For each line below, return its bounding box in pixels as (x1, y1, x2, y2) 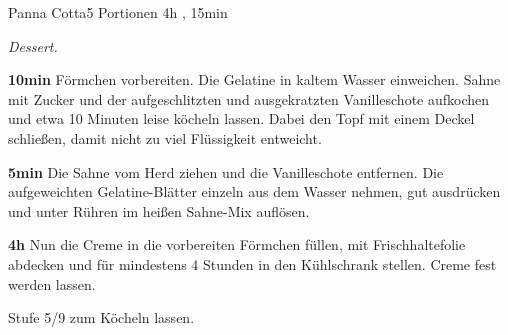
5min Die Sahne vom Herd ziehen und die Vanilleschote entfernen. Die (8, 161, 444, 182)
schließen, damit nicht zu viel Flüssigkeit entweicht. (8, 127, 322, 148)
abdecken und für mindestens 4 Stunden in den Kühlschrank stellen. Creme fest (8, 253, 497, 274)
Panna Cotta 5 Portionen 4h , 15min (8, 2, 228, 22)
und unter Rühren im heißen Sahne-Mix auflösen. (8, 200, 310, 221)
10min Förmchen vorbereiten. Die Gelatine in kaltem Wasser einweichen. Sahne (8, 69, 501, 90)
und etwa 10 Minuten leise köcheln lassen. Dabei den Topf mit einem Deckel (8, 108, 475, 129)
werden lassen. (8, 273, 96, 294)
